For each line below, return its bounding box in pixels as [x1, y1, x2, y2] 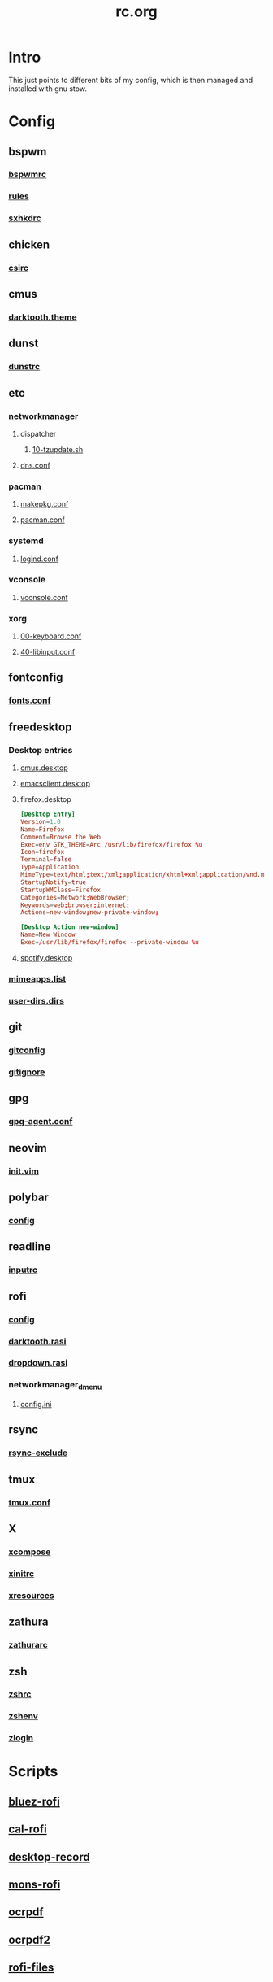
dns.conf [19, 460, 50, 470]
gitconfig [8, 1044, 45, 1056]
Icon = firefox [19, 848, 65, 856]
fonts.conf [8, 695, 51, 706]
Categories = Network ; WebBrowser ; [19, 893, 130, 901]
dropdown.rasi [8, 1357, 68, 1369]
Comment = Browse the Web [19, 833, 102, 841]
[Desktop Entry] [19, 810, 76, 819]
